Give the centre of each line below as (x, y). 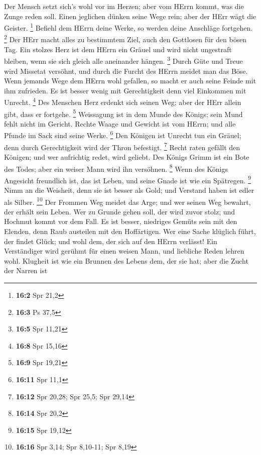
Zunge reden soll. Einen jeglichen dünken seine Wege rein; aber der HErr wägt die (130, 16)
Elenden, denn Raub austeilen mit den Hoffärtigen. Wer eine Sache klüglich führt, (130, 231)
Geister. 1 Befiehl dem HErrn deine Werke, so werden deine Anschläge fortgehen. (128, 27)
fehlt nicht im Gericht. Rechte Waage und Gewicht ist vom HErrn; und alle (120, 123)
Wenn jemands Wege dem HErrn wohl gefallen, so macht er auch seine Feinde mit (130, 81)
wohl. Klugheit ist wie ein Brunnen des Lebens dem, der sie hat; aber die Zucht (126, 260)
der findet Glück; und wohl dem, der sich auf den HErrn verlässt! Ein (111, 241)
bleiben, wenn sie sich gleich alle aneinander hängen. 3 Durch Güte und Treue (123, 60)
